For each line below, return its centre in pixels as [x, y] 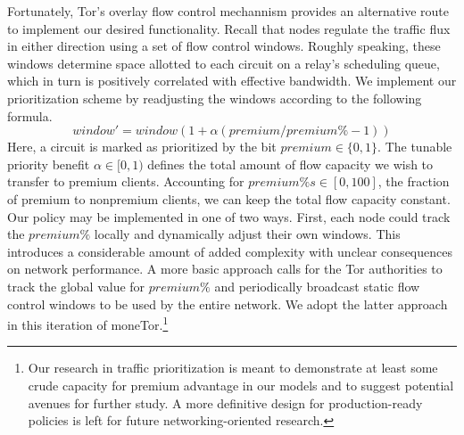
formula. [30, 115]
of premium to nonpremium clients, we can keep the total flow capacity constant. [229, 198]
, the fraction [414, 181]
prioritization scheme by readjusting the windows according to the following [215, 98]
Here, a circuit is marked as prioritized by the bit [142, 147]
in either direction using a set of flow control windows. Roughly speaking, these [224, 46]
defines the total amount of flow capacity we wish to [290, 164]
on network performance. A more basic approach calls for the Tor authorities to [225, 269]
